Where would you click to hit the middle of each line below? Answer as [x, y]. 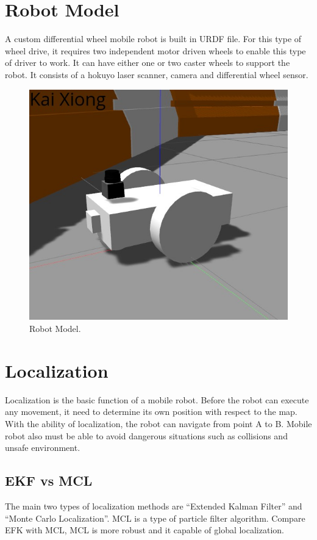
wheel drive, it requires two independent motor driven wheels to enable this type [155, 50]
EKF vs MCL [49, 481]
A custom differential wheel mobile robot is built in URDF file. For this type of [153, 39]
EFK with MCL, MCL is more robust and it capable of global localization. [144, 530]
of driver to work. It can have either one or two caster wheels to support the [148, 63]
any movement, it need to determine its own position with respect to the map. [151, 412]
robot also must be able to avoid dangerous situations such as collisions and [146, 435]
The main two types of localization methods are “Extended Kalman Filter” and [154, 506]
